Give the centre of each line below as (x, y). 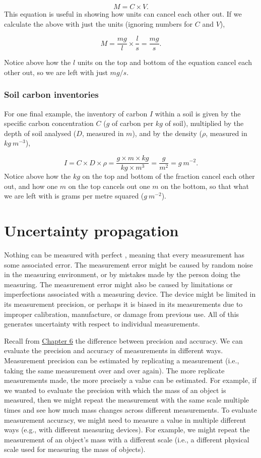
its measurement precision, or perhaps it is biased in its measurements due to (123, 304)
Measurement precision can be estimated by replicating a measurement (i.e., (122, 360)
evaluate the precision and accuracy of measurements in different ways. (114, 350)
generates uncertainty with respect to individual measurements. (102, 324)
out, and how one (31, 186)
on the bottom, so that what (205, 186)
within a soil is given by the (198, 113)
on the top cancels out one (109, 186)
